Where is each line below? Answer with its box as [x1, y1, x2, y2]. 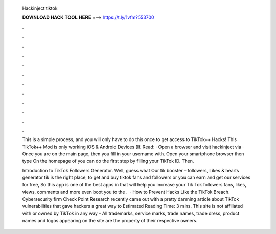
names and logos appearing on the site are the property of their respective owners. [22, 217, 198, 223]
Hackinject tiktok [22, 5, 58, 11]
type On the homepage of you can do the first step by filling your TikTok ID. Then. [22, 158, 194, 164]
